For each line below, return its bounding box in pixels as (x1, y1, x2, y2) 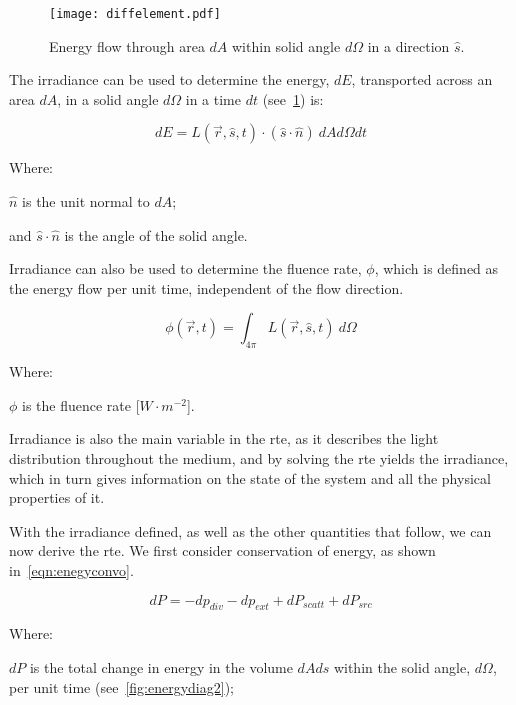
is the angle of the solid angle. (64, 224, 248, 245)
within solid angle (232, 35, 341, 56)
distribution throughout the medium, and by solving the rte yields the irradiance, (9, 447, 509, 468)
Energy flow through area (49, 35, 205, 56)
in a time (185, 88, 241, 109)
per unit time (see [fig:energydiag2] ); (9, 676, 234, 697)
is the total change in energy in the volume (29, 656, 293, 677)
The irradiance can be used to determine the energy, (9, 69, 330, 90)
